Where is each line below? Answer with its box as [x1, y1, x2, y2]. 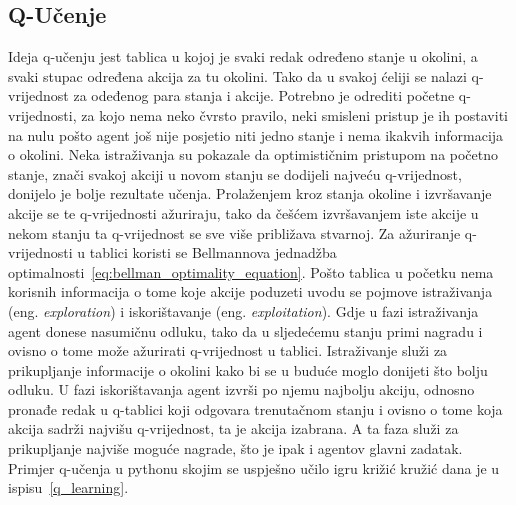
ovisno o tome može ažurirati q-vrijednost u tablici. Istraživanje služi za [8, 340, 448, 361]
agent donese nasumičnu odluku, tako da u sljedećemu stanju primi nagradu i [8, 320, 483, 341]
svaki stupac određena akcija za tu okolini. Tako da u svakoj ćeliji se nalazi [8, 65, 467, 86]
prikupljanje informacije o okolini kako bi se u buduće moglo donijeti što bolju [8, 359, 488, 380]
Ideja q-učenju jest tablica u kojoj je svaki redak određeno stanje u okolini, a [8, 46, 478, 67]
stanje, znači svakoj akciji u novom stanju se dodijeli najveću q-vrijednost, [8, 163, 462, 184]
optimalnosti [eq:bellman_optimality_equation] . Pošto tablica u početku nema [8, 261, 494, 282]
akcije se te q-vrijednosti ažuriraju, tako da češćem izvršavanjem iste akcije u [8, 202, 479, 223]
